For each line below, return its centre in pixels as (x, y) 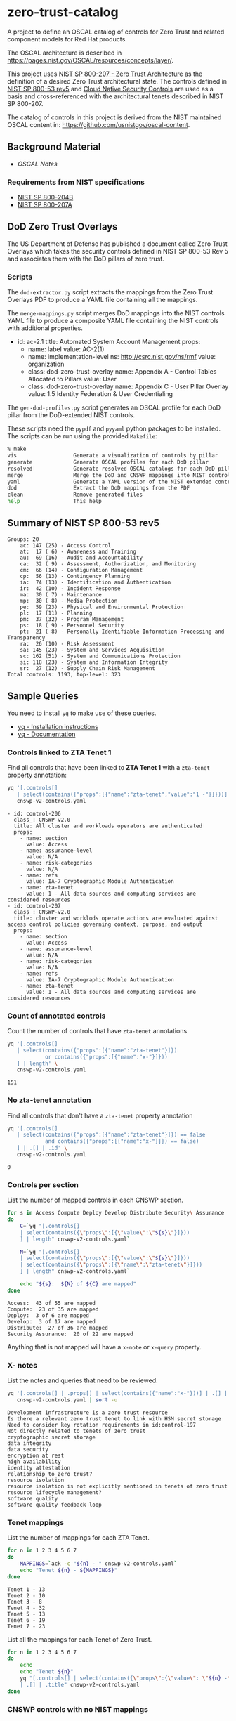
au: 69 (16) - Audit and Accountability (81, 558)
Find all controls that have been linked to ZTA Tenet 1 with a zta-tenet (109, 767)
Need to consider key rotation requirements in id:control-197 (102, 1425)
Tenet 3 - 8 (25, 1602)
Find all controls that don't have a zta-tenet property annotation (100, 1115)
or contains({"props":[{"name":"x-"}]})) (106, 1057)
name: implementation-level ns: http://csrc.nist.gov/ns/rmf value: (122, 357)
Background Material (54, 147)
